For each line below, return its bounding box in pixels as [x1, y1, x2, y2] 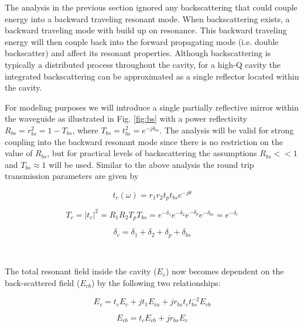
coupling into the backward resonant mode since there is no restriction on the [5, 135, 283, 147]
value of [5, 147, 33, 159]
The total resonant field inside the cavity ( [5, 265, 157, 277]
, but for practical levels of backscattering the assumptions [47, 147, 257, 159]
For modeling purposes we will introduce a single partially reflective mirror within [5, 101, 299, 113]
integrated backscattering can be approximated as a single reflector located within [5, 70, 299, 82]
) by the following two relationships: [91, 277, 221, 289]
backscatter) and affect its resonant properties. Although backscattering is [5, 47, 271, 59]
